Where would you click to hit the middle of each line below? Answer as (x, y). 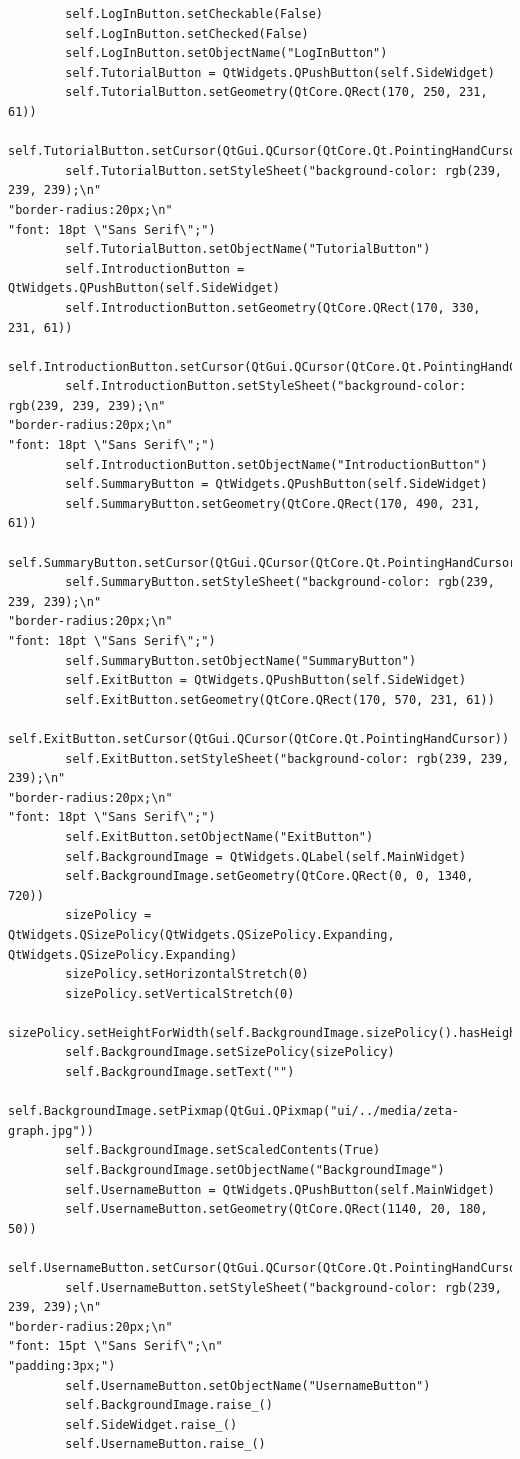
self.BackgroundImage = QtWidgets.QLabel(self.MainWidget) (266, 856)
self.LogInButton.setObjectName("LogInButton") (226, 53)
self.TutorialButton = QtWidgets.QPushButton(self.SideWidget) (280, 72)
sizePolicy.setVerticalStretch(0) (180, 993)
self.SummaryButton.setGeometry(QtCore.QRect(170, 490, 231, (273, 503)
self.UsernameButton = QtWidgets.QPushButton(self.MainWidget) (280, 1189)
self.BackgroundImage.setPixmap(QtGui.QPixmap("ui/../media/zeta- (234, 1111)
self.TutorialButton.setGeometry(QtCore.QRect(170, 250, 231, (276, 92)
